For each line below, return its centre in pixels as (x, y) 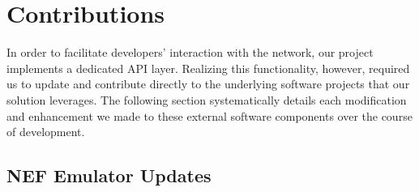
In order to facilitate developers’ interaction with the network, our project (190, 52)
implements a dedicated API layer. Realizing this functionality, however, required (208, 68)
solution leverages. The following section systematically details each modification (207, 99)
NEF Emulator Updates (109, 175)
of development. (46, 132)
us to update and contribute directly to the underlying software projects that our (208, 84)
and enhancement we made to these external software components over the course (209, 115)
